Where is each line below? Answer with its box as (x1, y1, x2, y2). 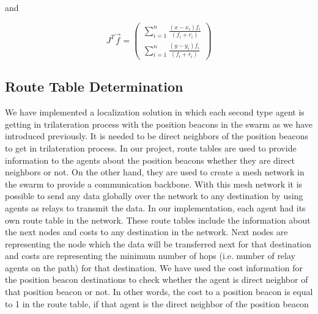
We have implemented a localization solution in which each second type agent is (5, 106, 305, 119)
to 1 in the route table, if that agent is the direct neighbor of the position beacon (5, 297, 309, 310)
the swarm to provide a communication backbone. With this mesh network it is (5, 177, 303, 190)
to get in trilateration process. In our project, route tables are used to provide (5, 141, 297, 154)
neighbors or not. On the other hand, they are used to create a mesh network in (5, 166, 305, 178)
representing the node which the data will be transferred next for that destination (5, 237, 312, 250)
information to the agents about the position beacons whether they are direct (5, 153, 295, 166)
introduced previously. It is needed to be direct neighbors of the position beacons (5, 130, 309, 142)
